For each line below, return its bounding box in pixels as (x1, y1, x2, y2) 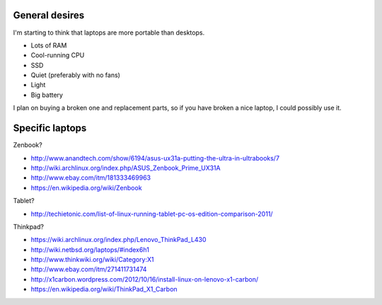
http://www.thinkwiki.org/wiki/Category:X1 (30, 255, 155, 264)
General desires (13, 9, 85, 21)
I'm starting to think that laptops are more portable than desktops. (13, 28, 205, 37)
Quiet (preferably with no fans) (30, 71, 120, 79)
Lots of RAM (30, 41, 67, 50)
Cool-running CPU (30, 51, 85, 59)
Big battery (30, 91, 64, 99)
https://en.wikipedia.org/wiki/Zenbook (30, 183, 142, 192)
